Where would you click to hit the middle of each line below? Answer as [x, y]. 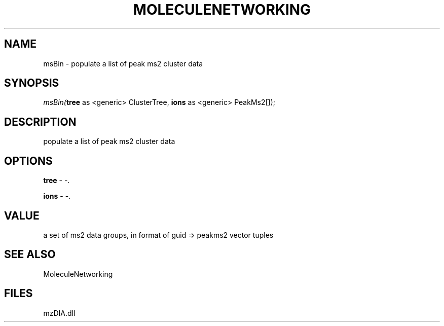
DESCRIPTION [40, 122]
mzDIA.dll [59, 313]
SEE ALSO [30, 255]
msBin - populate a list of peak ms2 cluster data [123, 63]
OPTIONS [28, 161]
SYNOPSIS [32, 83]
